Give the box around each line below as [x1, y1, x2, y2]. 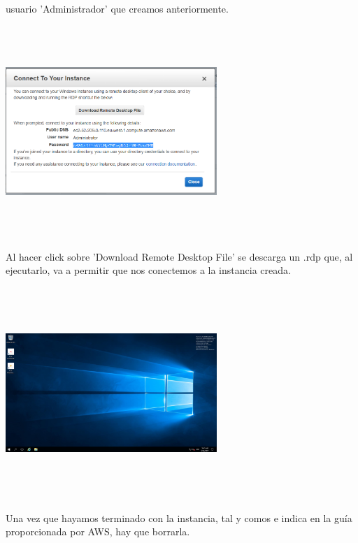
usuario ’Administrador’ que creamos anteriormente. [6, 1, 229, 15]
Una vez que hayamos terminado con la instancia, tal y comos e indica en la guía [6, 510, 352, 525]
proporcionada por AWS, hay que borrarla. [6, 524, 190, 539]
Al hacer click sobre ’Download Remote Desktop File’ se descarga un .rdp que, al [6, 249, 353, 263]
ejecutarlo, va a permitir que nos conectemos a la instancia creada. [6, 263, 291, 277]
